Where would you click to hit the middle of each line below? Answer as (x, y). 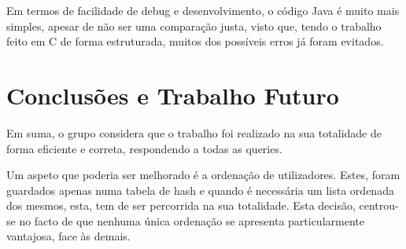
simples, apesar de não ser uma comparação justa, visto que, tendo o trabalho (194, 26)
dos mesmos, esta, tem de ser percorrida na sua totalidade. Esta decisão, (181, 205)
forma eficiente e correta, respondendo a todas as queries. (144, 148)
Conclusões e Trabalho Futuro (173, 95)
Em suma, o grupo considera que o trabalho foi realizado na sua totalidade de (194, 132)
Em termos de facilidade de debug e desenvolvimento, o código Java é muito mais (203, 10)
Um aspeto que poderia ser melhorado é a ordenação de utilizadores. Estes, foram (203, 175)
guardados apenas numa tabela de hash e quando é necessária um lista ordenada (200, 190)
